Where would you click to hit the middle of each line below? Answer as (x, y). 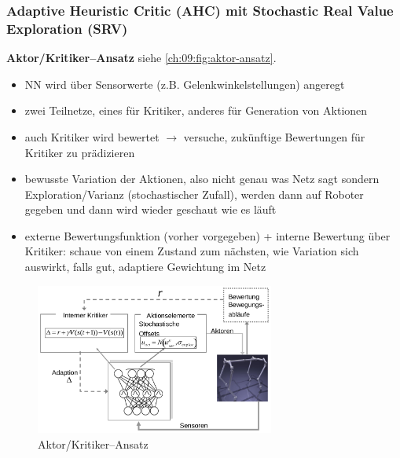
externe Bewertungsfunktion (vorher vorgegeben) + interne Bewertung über (207, 235)
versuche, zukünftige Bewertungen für (274, 136)
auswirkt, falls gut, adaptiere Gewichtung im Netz (145, 267)
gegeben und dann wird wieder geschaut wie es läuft (150, 209)
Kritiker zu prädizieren (80, 152)
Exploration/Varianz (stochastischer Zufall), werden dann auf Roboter (194, 194)
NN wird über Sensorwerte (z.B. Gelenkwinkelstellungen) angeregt (185, 84)
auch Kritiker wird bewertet (92, 136)
